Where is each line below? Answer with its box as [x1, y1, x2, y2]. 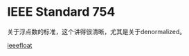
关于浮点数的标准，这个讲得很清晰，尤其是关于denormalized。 [7, 27, 186, 36]
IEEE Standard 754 [7, 4, 116, 20]
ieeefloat [7, 41, 33, 49]
